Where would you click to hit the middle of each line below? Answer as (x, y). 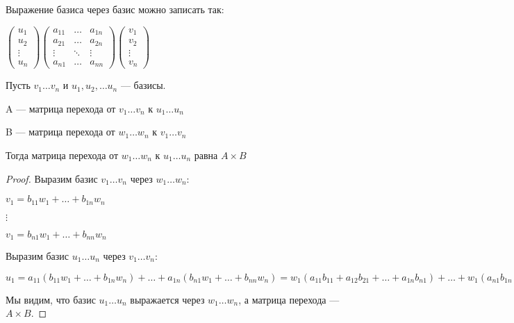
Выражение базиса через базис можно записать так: (115, 9)
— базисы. (143, 85)
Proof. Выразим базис (52, 178)
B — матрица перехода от (60, 132)
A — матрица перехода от (61, 108)
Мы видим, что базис (51, 299)
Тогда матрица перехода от (62, 155)
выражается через (167, 299)
